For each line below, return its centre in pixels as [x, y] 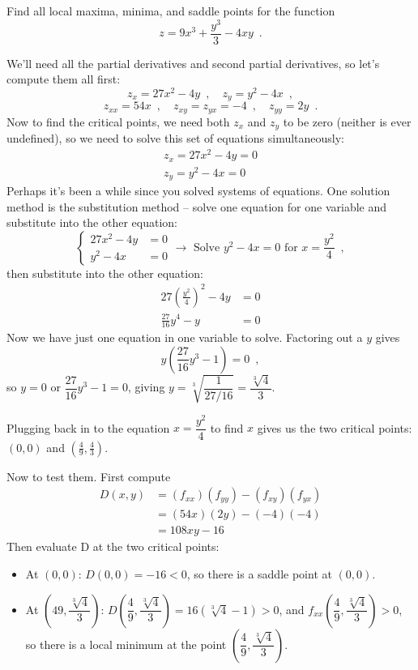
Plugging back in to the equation [88, 427]
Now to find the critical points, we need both [118, 121]
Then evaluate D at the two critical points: [113, 546]
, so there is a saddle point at [259, 573]
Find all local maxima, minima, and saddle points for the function [171, 11]
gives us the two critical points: [335, 427]
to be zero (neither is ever [347, 121]
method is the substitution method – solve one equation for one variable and [197, 206]
